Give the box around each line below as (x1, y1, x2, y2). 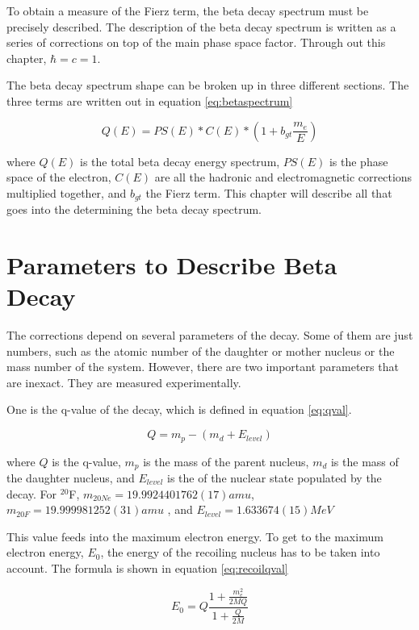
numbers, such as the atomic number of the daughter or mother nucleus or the (6, 342, 395, 359)
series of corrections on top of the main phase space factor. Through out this (6, 34, 386, 51)
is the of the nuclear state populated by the (167, 469, 382, 486)
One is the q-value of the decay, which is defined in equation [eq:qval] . (6, 401, 352, 418)
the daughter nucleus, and (6, 469, 135, 486)
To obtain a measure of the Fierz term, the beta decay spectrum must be (6, 2, 369, 19)
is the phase (329, 152, 388, 169)
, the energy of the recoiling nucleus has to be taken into (100, 544, 380, 561)
